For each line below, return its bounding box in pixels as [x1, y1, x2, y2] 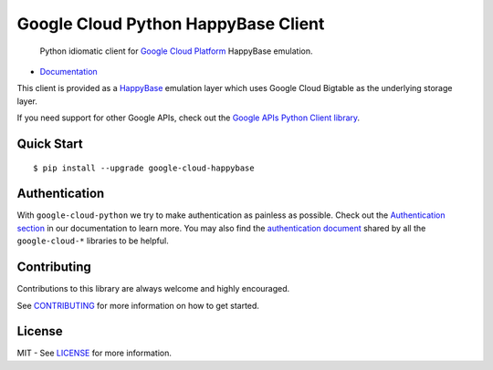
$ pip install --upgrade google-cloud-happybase [33, 162, 255, 173]
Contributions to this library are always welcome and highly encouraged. [16, 283, 290, 294]
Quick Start [16, 136, 83, 151]
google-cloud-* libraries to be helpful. [16, 235, 169, 246]
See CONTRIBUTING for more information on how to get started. [16, 300, 260, 311]
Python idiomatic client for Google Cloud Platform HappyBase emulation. [39, 46, 313, 57]
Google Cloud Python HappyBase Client [16, 14, 325, 34]
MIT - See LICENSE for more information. [16, 347, 173, 359]
